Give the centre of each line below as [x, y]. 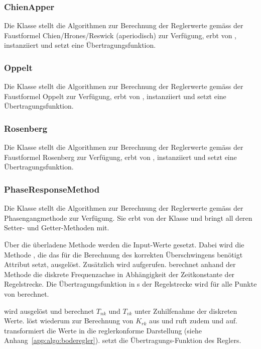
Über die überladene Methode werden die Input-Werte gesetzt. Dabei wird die [124, 244]
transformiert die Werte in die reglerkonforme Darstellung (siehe [103, 330]
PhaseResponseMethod [52, 189]
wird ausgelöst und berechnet [49, 311]
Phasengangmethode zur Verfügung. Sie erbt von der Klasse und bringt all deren [128, 217]
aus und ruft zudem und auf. [193, 321]
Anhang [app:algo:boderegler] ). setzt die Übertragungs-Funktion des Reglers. [123, 340]
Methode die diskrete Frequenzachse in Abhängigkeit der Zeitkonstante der [119, 274]
